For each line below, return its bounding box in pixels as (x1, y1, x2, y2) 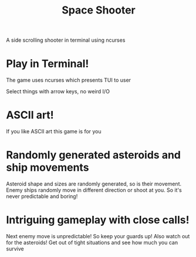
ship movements (6, 161, 89, 174)
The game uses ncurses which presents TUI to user (6, 77, 131, 84)
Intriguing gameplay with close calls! (6, 214, 190, 226)
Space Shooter (61, 4, 136, 17)
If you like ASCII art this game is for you (6, 128, 102, 135)
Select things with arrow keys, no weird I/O (6, 88, 110, 95)
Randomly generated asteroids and (6, 148, 181, 162)
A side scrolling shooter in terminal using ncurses (6, 36, 126, 44)
